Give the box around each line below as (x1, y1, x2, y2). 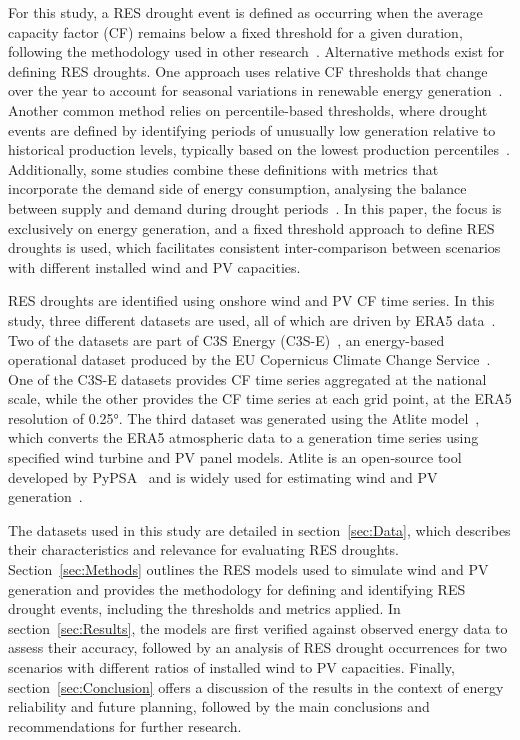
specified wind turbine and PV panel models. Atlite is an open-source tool (8, 447, 462, 468)
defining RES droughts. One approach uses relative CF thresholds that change (8, 60, 488, 81)
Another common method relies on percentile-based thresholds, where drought (8, 99, 488, 120)
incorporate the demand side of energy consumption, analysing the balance (8, 178, 467, 199)
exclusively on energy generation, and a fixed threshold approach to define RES (8, 217, 495, 238)
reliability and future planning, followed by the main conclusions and (8, 696, 430, 717)
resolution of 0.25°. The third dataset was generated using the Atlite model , (8, 407, 480, 428)
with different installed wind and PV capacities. (8, 256, 301, 277)
